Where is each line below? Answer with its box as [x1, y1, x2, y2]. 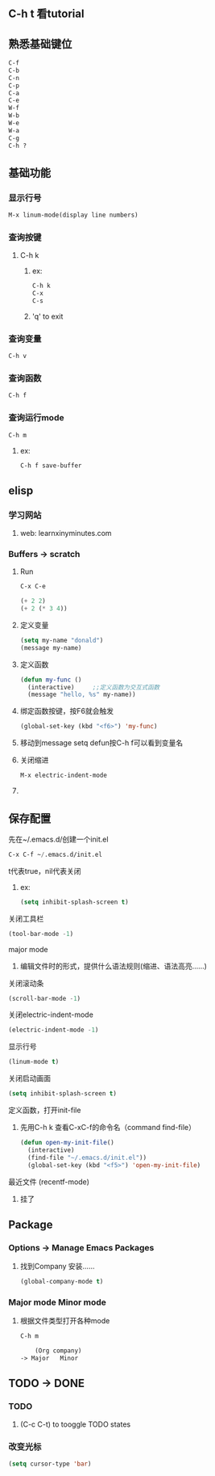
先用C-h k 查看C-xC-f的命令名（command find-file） [19, 1123, 196, 1132]
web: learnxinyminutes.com [19, 529, 112, 538]
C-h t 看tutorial [8, 7, 85, 21]
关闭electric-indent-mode [8, 1010, 94, 1019]
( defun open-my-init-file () [19, 1139, 114, 1147]
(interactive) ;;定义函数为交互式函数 [27, 683, 160, 691]
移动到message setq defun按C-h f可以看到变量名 [19, 738, 184, 748]
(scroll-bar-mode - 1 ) [8, 994, 81, 1002]
